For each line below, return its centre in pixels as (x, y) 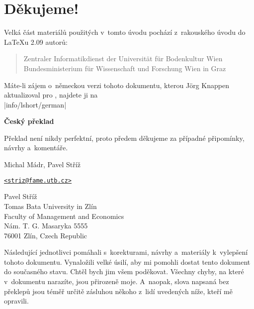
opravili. (16, 301)
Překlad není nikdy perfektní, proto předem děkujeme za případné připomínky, (124, 138)
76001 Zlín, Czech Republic (46, 235)
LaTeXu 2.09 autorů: (36, 42)
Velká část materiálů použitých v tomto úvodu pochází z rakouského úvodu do (125, 32)
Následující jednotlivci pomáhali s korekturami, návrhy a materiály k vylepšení (126, 252)
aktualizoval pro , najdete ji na (51, 95)
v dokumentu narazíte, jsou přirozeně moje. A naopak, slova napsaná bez (117, 281)
